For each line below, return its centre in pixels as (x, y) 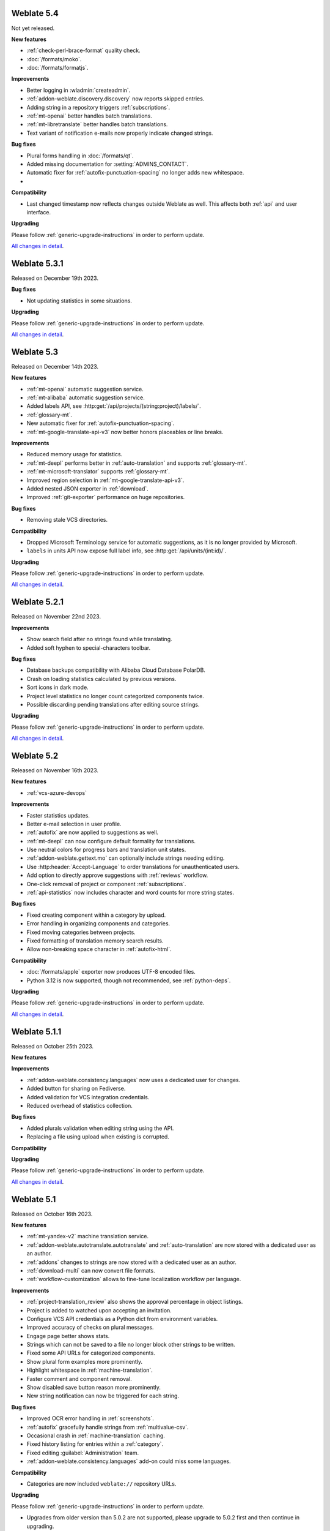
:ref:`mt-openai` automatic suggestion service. (85, 389)
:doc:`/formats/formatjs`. (57, 68)
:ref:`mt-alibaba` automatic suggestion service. (86, 397)
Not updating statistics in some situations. (79, 301)
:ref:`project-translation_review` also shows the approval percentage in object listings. (135, 1302)
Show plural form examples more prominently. (85, 1361)
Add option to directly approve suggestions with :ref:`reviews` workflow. (117, 875)
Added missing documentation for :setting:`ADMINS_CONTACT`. (108, 164)
